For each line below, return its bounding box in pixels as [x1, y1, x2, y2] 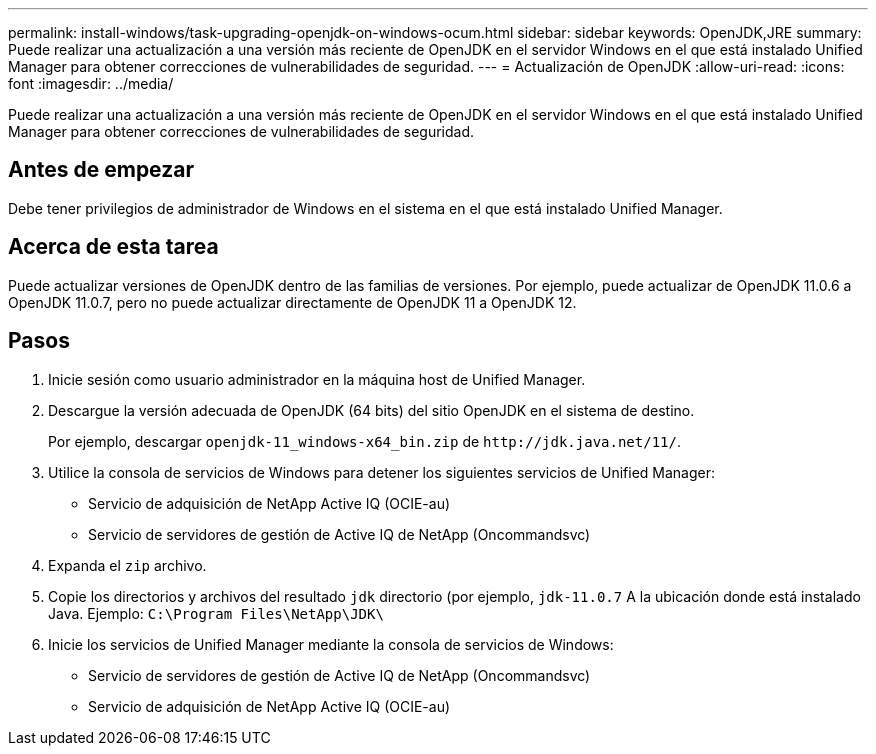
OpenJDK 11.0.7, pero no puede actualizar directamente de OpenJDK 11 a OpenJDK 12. [8, 293, 577, 311]
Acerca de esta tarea [8, 234, 219, 260]
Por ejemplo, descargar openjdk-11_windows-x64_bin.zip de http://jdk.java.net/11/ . [48, 432, 681, 450]
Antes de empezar [8, 157, 194, 183]
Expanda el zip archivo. [48, 556, 207, 574]
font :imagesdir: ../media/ [8, 75, 174, 92]
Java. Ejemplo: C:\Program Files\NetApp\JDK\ [48, 604, 384, 622]
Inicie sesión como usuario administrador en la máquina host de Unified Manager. [48, 370, 586, 388]
